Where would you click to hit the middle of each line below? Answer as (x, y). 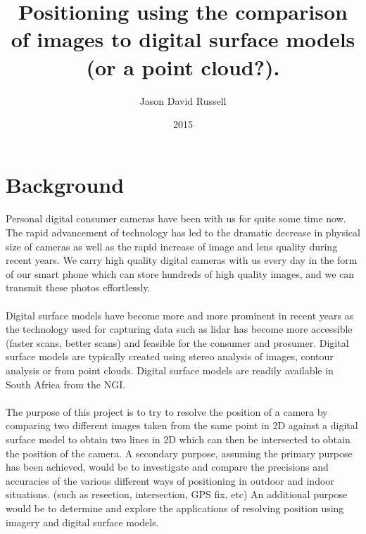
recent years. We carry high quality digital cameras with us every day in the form (182, 260)
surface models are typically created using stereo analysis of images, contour (170, 356)
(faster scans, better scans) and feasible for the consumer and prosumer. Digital (177, 342)
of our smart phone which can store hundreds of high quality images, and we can (180, 273)
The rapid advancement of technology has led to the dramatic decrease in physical (183, 233)
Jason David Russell (183, 100)
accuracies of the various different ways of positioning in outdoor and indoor (170, 480)
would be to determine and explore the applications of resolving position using (175, 508)
